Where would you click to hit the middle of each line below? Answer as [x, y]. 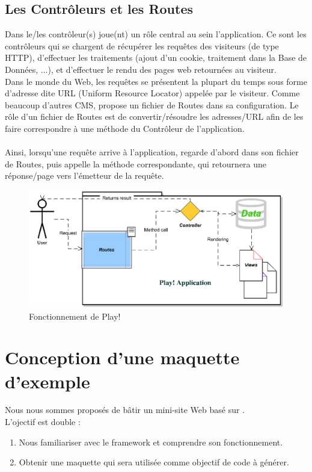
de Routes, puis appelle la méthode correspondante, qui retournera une [136, 163]
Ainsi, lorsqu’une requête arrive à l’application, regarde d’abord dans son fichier [152, 152]
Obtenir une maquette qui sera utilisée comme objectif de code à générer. [154, 462]
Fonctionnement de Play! [75, 316]
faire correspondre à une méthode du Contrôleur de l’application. [125, 128]
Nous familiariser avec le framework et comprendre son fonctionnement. [151, 442]
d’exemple [47, 381]
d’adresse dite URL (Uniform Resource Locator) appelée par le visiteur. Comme [152, 93]
